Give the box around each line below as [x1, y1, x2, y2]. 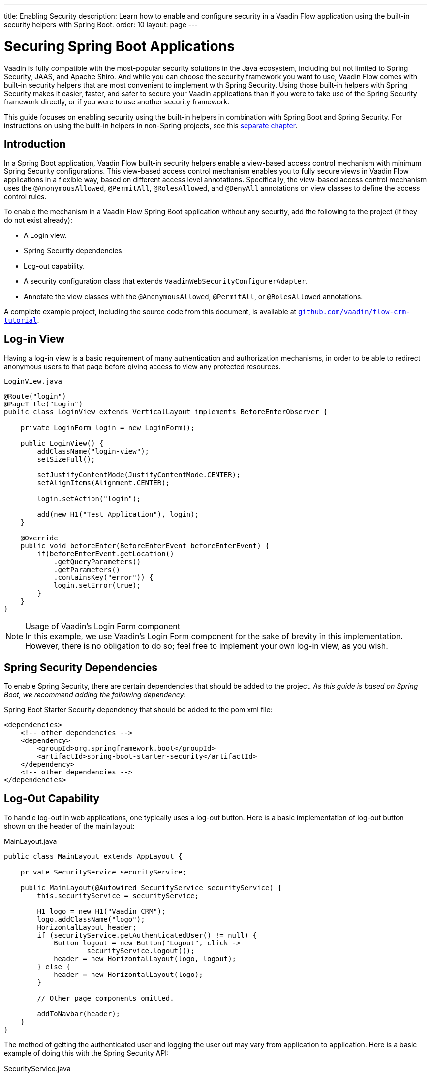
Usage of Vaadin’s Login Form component [25, 621, 181, 632]
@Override [20, 534, 58, 542]
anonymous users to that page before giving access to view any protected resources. [4, 362, 281, 371]
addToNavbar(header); [37, 1009, 121, 1018]
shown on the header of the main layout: [4, 821, 135, 830]
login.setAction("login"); [37, 495, 141, 503]
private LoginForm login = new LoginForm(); [20, 424, 195, 432]
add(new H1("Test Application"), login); [37, 510, 199, 519]
